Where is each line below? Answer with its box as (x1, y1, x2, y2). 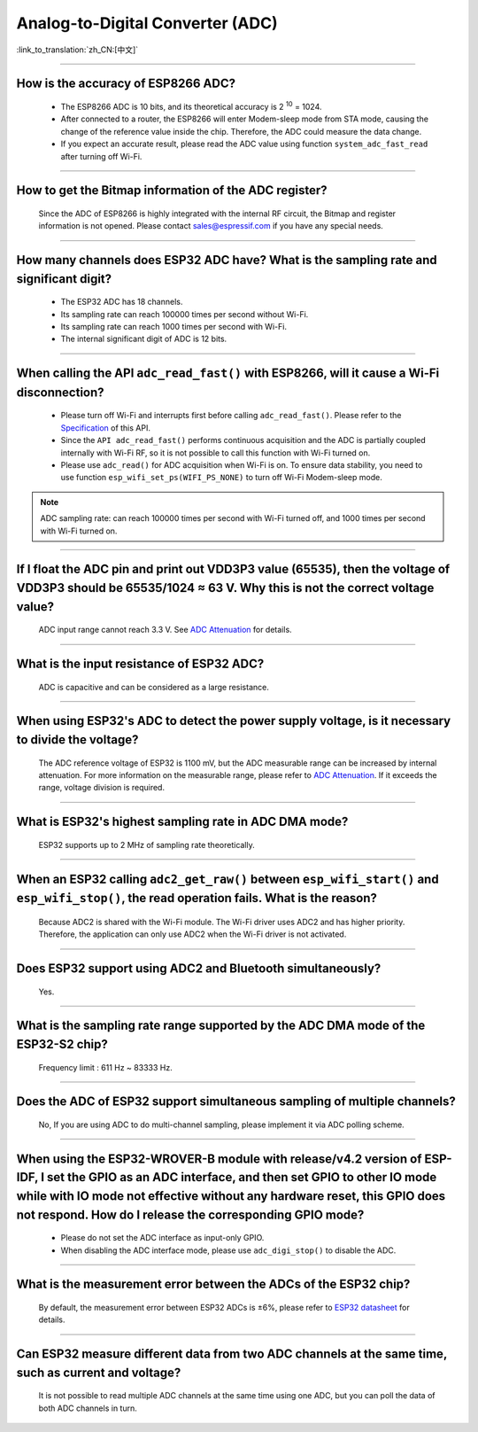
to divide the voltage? (16, 732, 139, 748)
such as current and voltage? (16, 1365, 181, 1380)
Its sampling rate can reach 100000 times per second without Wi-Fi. (60, 308, 309, 319)
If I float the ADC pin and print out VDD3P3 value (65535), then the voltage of (16, 562, 451, 577)
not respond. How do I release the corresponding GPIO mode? (16, 1207, 365, 1222)
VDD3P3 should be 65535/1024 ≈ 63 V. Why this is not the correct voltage (16, 580, 435, 595)
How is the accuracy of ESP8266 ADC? (16, 76, 236, 91)
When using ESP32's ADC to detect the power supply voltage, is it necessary (16, 713, 451, 728)
